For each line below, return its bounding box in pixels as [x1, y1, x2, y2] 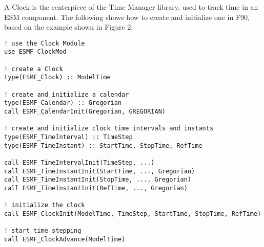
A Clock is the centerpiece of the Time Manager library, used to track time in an [4, 2, 258, 12]
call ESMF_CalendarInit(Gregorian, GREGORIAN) [4, 108, 166, 116]
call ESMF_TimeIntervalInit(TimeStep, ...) [4, 159, 155, 166]
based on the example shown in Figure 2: [4, 21, 133, 32]
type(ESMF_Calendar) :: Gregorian [4, 99, 122, 107]
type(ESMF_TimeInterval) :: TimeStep [4, 133, 133, 141]
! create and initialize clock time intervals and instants [4, 125, 214, 132]
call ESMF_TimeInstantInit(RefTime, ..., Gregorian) [4, 184, 188, 192]
